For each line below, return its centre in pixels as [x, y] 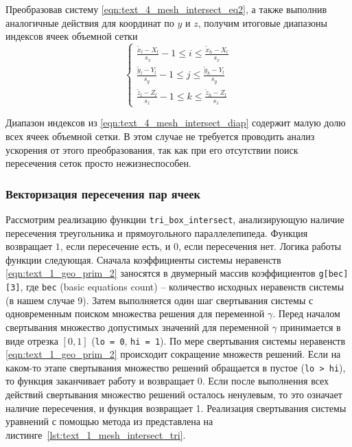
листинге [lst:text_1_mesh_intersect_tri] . [96, 434]
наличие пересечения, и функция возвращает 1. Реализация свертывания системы [176, 408]
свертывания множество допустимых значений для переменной [137, 326]
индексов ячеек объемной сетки [72, 36]
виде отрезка [32, 340]
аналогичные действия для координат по [90, 22]
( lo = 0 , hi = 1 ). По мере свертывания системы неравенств [219, 340]
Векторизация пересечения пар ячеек [103, 193]
